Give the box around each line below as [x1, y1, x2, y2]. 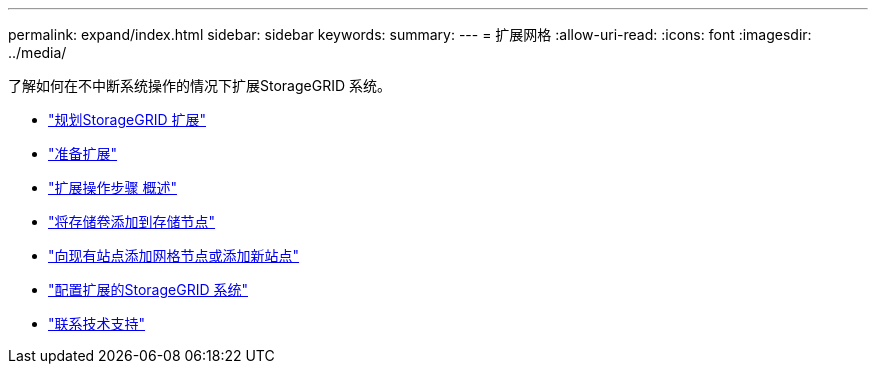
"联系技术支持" [48, 315, 146, 332]
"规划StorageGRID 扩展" [48, 111, 206, 128]
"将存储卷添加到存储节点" [48, 213, 216, 230]
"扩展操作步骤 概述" [48, 179, 177, 196]
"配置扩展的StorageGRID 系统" [48, 281, 248, 298]
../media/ [8, 44, 67, 61]
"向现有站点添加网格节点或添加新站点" [48, 247, 300, 264]
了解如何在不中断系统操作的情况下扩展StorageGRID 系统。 [8, 77, 391, 94]
